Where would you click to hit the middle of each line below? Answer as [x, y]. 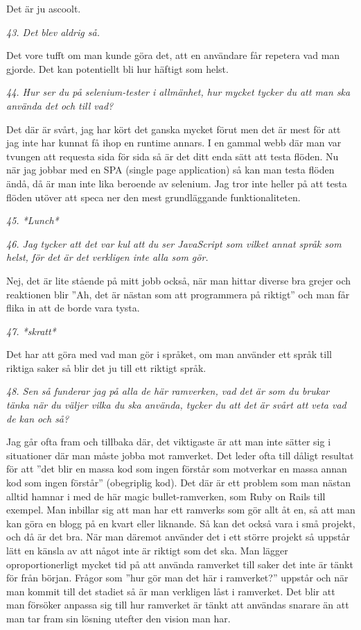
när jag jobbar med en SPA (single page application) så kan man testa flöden [170, 170]
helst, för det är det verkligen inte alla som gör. [107, 257]
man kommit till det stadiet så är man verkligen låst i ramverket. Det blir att [171, 591]
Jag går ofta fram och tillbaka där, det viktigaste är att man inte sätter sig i [169, 442]
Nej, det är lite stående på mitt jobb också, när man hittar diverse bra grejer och [179, 280]
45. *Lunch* [33, 220]
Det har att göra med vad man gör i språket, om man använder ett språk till [169, 354]
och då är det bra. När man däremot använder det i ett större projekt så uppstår [178, 537]
